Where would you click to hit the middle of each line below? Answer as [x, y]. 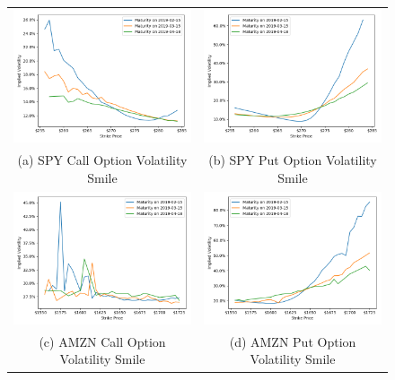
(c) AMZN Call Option [102, 341]
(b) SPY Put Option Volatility [293, 160]
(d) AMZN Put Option [293, 341]
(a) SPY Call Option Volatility [102, 160]
